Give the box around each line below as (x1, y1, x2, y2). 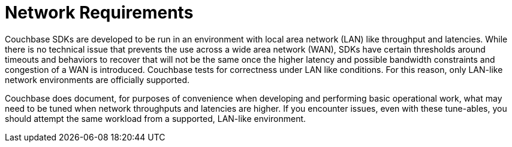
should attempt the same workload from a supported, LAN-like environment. (5, 113, 306, 124)
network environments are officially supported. (5, 74, 189, 85)
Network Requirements (5, 2, 194, 23)
